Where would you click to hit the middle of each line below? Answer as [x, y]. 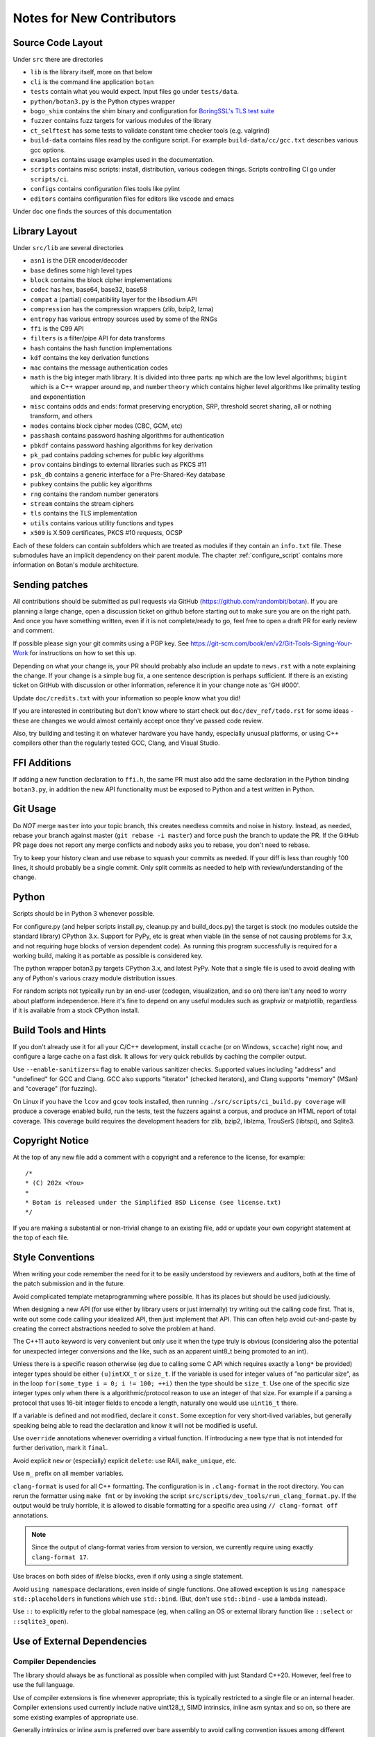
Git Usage [35, 809]
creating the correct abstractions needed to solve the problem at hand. [114, 1329]
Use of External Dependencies [80, 1641]
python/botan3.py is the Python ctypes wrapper [102, 101]
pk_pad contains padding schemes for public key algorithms [117, 455]
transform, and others [61, 416]
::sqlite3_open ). [41, 1621]
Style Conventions [54, 1257]
